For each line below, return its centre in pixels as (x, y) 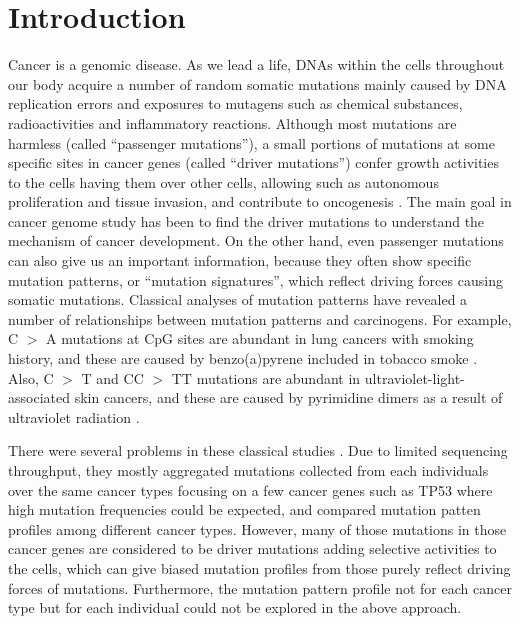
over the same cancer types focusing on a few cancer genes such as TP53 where (250, 489)
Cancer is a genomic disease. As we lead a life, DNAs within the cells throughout (256, 64)
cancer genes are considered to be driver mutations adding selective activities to (252, 548)
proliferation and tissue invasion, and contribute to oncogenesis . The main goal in (260, 201)
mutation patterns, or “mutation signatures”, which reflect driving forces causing (255, 279)
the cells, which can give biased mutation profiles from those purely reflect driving (259, 567)
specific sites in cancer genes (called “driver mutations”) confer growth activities (253, 162)
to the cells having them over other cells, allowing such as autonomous (223, 181)
